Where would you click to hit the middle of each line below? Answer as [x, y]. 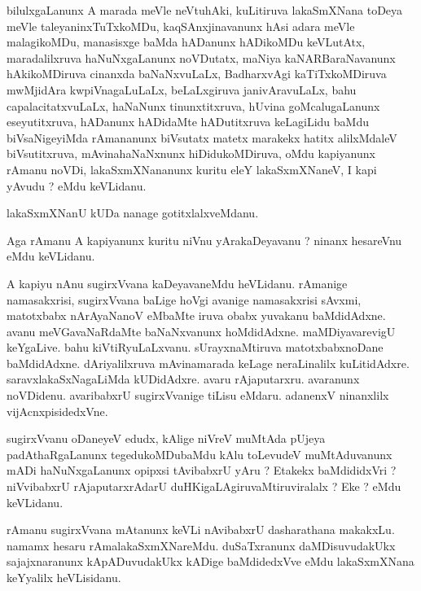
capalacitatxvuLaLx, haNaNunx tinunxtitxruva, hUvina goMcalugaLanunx [193, 105]
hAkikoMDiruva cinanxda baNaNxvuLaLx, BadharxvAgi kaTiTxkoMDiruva [197, 74]
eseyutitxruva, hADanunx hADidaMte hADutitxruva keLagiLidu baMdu [188, 122]
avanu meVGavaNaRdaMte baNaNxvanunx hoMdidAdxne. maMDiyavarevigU [201, 331]
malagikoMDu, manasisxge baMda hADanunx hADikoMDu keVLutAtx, [186, 42]
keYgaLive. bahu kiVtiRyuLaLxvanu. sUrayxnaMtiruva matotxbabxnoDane [195, 347]
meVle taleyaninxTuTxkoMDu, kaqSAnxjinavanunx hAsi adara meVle [181, 26]
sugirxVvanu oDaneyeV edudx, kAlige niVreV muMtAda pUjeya [166, 438]
